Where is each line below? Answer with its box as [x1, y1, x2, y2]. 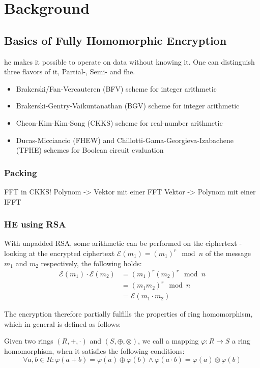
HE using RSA [4, 218, 66, 231]
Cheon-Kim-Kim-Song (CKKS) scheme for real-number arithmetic [16, 117, 223, 128]
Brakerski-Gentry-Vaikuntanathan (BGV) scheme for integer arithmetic [16, 100, 240, 111]
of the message [205, 247, 251, 258]
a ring [232, 335, 250, 346]
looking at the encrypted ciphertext [4, 247, 115, 258]
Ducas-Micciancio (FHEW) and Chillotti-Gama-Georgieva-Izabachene [16, 134, 234, 145]
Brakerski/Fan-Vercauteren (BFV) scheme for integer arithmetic [16, 83, 217, 94]
